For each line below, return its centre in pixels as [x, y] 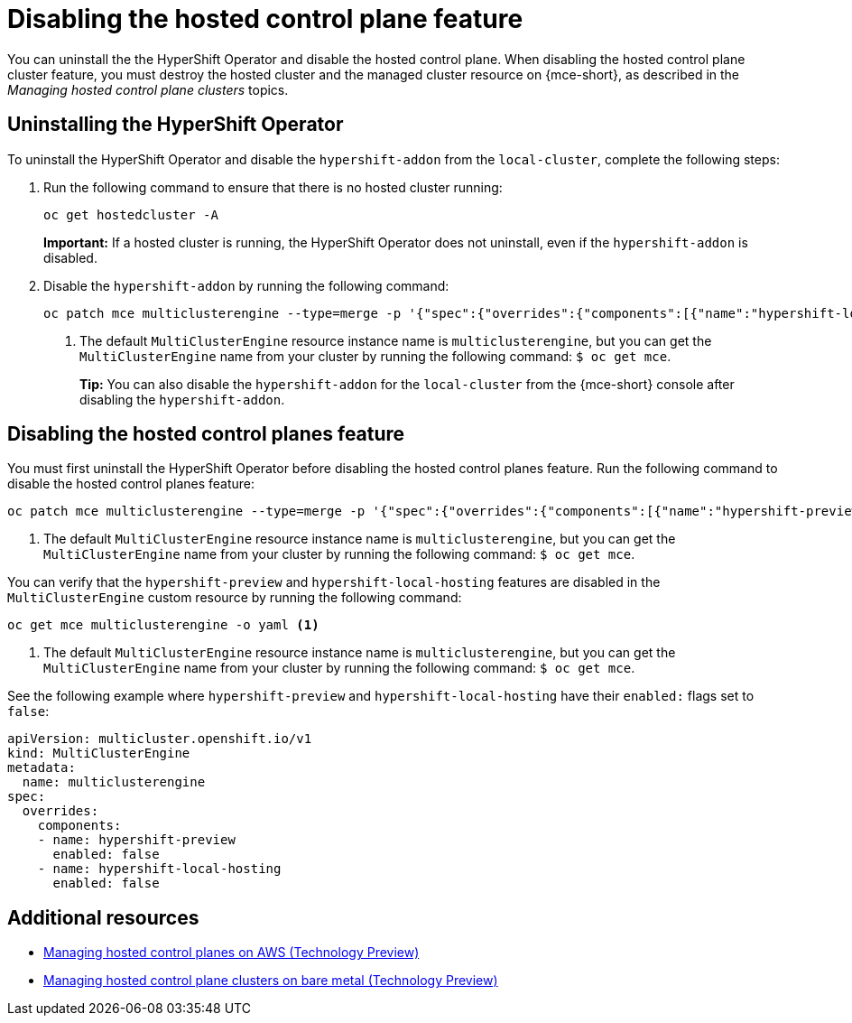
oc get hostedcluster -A [131, 214]
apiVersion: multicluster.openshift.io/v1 [160, 739]
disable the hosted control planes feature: [131, 484]
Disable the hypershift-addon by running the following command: [246, 285]
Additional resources [103, 917]
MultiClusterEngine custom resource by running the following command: [235, 598]
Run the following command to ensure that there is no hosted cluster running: [273, 187]
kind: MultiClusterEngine [99, 753]
